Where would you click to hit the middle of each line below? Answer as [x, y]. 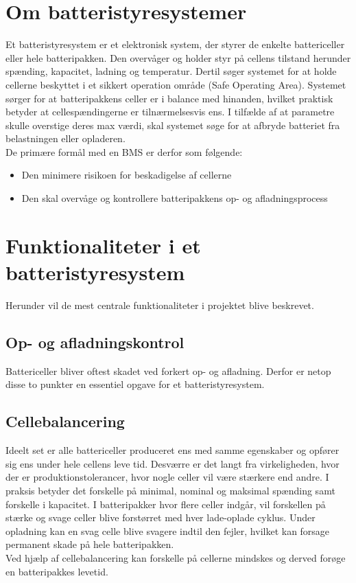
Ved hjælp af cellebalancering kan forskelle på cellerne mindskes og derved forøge [176, 557]
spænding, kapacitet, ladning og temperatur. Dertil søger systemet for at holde [171, 71]
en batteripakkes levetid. [57, 571]
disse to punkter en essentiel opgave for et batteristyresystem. [135, 384]
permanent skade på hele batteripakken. [90, 544]
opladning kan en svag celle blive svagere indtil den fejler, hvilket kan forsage [168, 530]
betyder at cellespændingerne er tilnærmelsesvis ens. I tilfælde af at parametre [170, 112]
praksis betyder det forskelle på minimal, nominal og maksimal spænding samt [170, 490]
